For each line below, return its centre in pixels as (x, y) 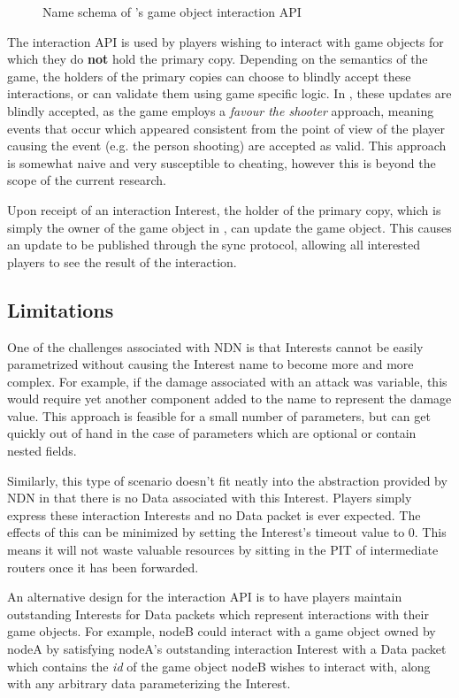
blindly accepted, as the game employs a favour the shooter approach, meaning (221, 110)
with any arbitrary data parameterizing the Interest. (149, 683)
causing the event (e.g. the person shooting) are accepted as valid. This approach (227, 146)
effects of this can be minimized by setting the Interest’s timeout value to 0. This (227, 532)
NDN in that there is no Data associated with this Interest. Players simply (210, 498)
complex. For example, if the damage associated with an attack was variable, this (227, 381)
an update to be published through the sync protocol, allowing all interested (214, 245)
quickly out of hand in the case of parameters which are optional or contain (212, 433)
